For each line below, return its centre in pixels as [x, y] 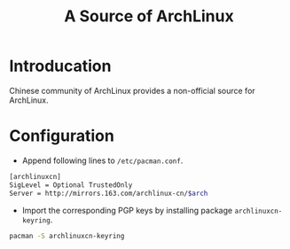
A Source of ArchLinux [149, 16]
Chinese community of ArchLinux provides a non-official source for [132, 90]
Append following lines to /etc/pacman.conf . [102, 160]
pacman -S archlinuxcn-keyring [67, 236]
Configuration [62, 136]
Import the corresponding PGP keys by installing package [127, 210]
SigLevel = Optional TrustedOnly [71, 185]
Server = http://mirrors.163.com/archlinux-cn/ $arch [109, 193]
